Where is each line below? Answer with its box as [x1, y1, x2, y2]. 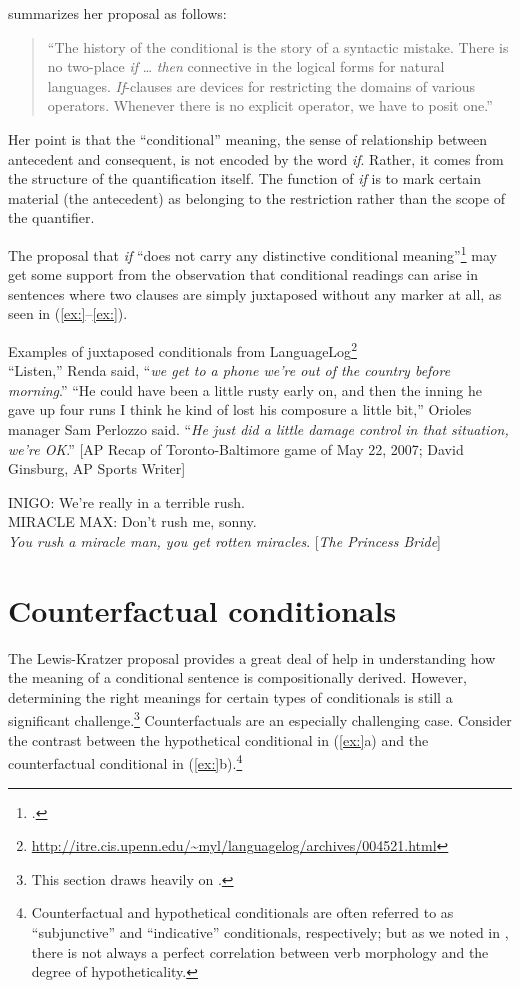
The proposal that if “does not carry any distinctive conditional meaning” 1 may [8, 241, 497, 265]
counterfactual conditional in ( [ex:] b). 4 [8, 750, 243, 773]
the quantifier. [8, 207, 95, 228]
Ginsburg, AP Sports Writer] [8, 458, 186, 479]
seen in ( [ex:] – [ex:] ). [8, 303, 128, 324]
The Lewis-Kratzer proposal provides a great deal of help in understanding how [8, 647, 496, 668]
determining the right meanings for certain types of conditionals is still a [8, 686, 453, 707]
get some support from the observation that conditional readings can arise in [8, 264, 478, 285]
